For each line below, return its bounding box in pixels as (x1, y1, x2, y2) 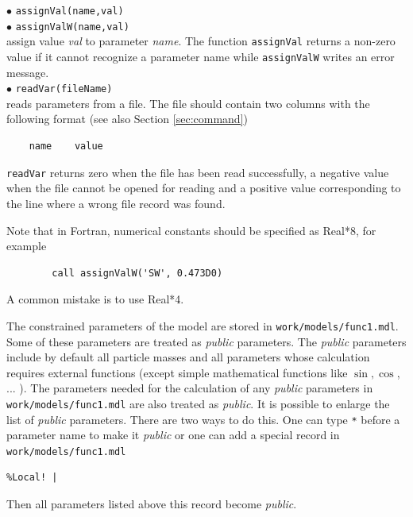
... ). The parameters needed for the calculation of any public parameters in (6, 380, 373, 396)
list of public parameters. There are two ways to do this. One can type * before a (6, 411, 400, 427)
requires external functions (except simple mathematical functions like (6, 364, 348, 380)
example (6, 237, 47, 254)
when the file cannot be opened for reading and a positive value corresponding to (6, 179, 401, 196)
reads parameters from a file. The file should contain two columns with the (6, 95, 370, 111)
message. (6, 64, 49, 80)
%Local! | (6, 472, 58, 484)
